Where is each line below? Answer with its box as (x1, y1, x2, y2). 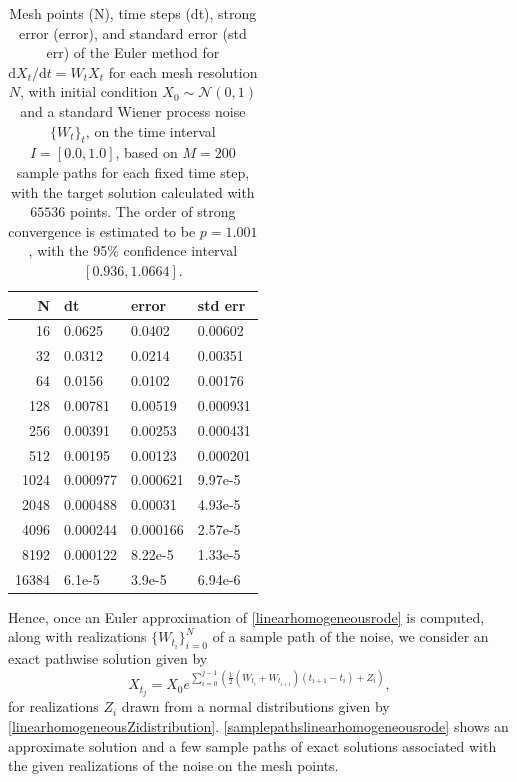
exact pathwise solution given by (8, 648, 208, 669)
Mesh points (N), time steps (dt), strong (9, 3, 257, 23)
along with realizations (8, 626, 147, 647)
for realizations (8, 696, 99, 717)
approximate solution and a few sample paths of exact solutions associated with (8, 735, 497, 756)
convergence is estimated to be (8, 220, 196, 241)
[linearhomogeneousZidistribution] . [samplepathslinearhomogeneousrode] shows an (8, 716, 509, 737)
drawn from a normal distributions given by (121, 696, 390, 717)
